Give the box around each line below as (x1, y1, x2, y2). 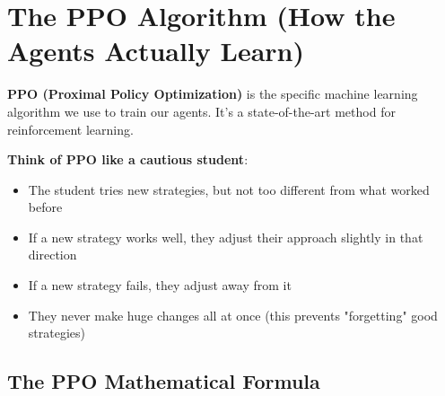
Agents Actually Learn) (7, 32, 304, 69)
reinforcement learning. (7, 119, 134, 138)
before (28, 198, 63, 216)
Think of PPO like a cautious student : (7, 150, 249, 169)
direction (28, 245, 77, 264)
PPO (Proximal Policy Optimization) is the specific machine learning (7, 84, 418, 103)
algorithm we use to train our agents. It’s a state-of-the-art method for (7, 101, 396, 120)
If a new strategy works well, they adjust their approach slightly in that (28, 227, 423, 246)
